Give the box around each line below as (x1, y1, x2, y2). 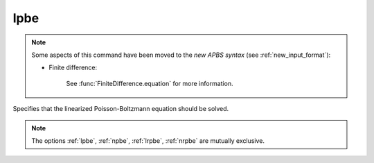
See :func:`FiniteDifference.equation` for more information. (66, 79, 233, 87)
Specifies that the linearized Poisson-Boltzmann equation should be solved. (12, 105, 229, 113)
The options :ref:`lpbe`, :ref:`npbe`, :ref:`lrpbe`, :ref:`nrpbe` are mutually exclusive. (31, 136, 265, 145)
